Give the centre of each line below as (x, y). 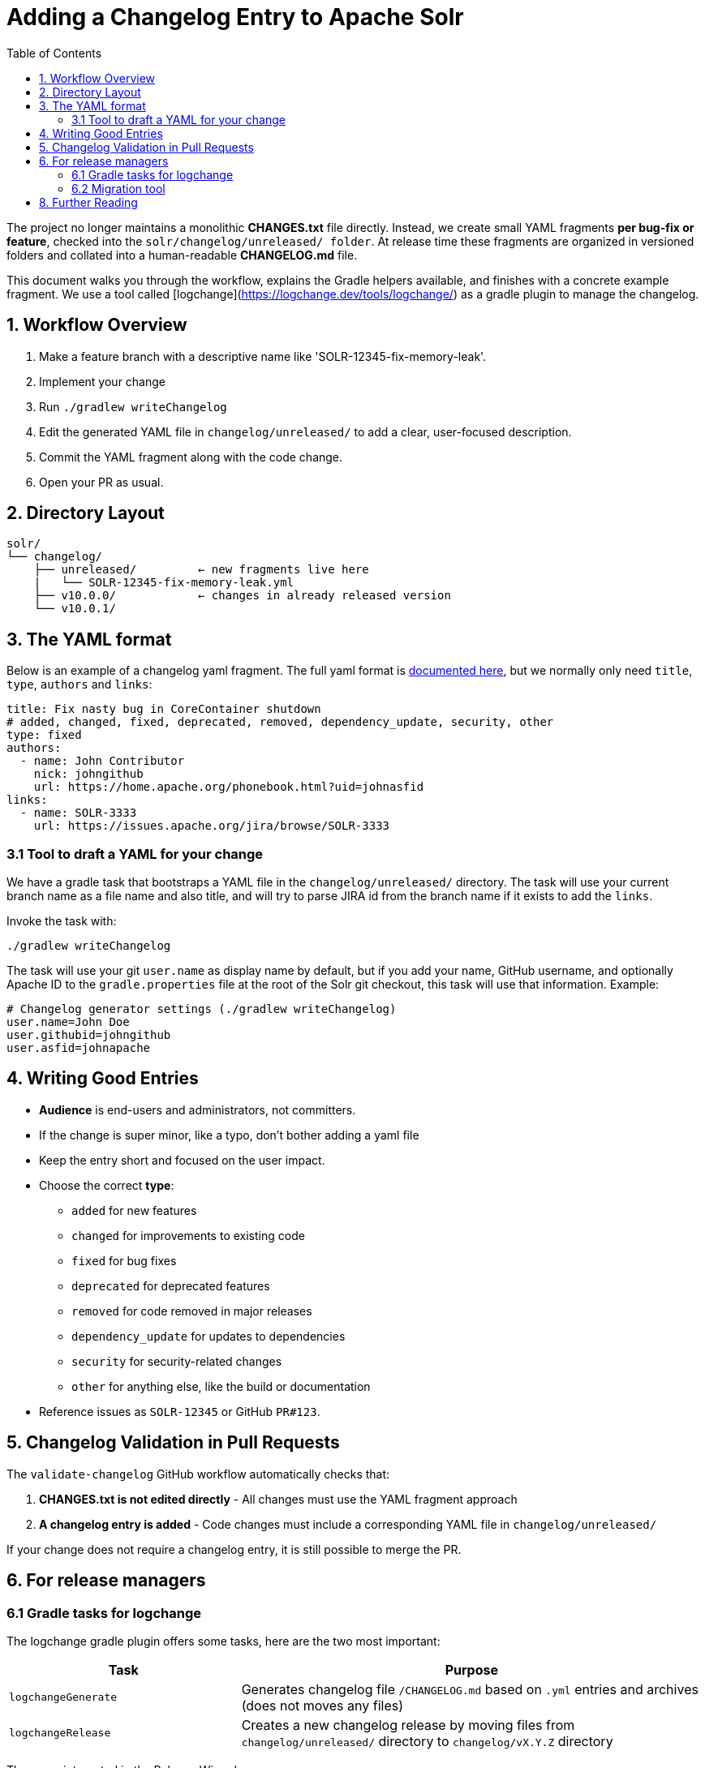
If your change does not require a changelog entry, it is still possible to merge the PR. (234, 1549)
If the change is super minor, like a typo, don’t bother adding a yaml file (229, 1135)
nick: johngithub (88, 774)
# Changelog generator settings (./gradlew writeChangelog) (202, 1009)
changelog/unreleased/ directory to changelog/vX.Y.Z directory (427, 1741)
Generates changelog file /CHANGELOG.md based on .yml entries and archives (470, 1689)
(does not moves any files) (322, 1705)
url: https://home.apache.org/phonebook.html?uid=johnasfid (229, 787)
